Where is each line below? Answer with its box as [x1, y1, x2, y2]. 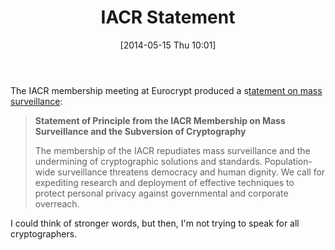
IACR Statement [100, 6, 236, 29]
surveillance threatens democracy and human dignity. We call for [57, 166, 326, 178]
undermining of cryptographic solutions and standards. [34, 155, 263, 167]
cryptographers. [10, 227, 78, 240]
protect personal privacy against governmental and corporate [34, 187, 289, 199]
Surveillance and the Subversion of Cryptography [34, 125, 247, 137]
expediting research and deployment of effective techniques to [34, 176, 295, 188]
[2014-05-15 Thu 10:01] [119, 39, 217, 51]
